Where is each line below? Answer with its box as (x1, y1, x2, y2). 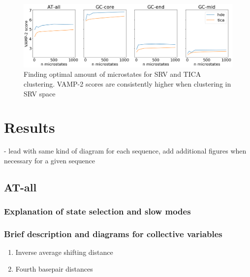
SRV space (24, 88, 56, 98)
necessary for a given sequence (4, 155, 95, 165)
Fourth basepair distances (15, 263, 93, 274)
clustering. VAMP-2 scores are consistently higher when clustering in (24, 78, 231, 89)
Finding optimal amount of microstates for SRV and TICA (24, 69, 201, 79)
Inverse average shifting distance (15, 247, 113, 257)
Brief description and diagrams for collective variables (4, 228, 222, 240)
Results (4, 117, 55, 137)
